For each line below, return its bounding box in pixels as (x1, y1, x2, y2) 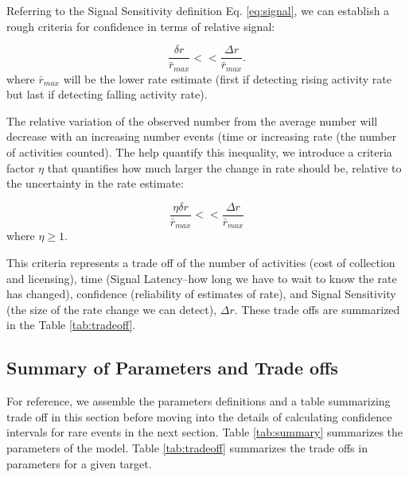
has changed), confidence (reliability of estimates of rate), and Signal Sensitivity (6, 285, 396, 302)
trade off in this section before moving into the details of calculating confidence (6, 408, 392, 425)
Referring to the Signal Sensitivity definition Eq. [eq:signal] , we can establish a (6, 2, 390, 18)
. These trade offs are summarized (234, 301, 400, 317)
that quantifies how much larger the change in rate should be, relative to (47, 159, 402, 176)
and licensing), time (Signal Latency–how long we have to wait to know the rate (6, 270, 397, 286)
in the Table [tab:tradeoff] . (6, 316, 136, 333)
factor (6, 159, 35, 176)
